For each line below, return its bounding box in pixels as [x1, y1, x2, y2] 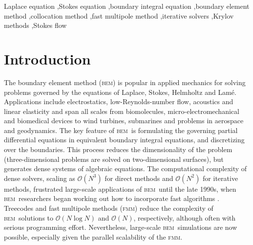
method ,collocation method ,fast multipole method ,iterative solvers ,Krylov [4, 10, 234, 21]
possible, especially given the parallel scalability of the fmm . [4, 231, 183, 242]
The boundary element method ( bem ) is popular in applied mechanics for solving [4, 77, 246, 87]
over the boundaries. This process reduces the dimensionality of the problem [4, 144, 232, 155]
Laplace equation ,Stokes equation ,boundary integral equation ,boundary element [4, 1, 250, 11]
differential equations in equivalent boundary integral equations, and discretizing [4, 134, 245, 145]
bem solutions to [4, 212, 54, 223]
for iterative [203, 173, 238, 183]
